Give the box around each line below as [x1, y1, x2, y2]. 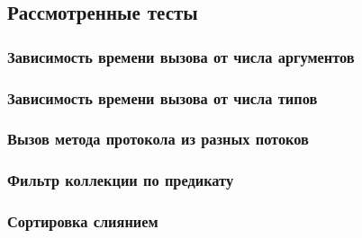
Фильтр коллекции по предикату [7, 169, 234, 191]
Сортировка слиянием [7, 210, 158, 233]
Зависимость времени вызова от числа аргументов [7, 45, 355, 67]
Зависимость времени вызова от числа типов [7, 86, 318, 109]
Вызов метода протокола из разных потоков [7, 128, 309, 150]
